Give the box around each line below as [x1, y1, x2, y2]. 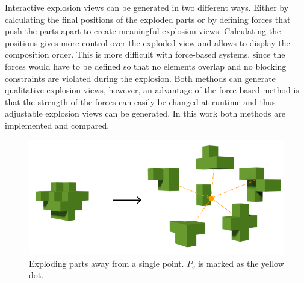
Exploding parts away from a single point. [29, 257, 184, 269]
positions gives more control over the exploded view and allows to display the [5, 36, 290, 49]
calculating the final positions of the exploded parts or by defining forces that [5, 13, 291, 25]
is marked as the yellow [197, 257, 284, 269]
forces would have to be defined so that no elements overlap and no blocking [5, 59, 287, 72]
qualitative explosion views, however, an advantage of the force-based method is [5, 84, 299, 96]
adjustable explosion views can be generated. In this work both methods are [5, 107, 286, 120]
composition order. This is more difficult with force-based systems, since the [5, 48, 285, 61]
